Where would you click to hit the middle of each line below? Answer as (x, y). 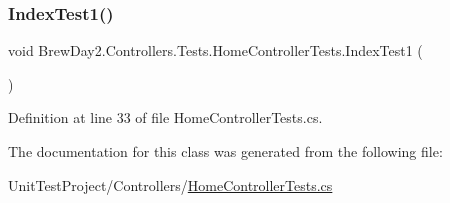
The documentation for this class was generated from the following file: (225, 151)
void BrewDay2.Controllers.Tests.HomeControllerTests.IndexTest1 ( (215, 50)
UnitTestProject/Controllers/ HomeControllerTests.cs (170, 184)
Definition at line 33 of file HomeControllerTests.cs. (165, 117)
